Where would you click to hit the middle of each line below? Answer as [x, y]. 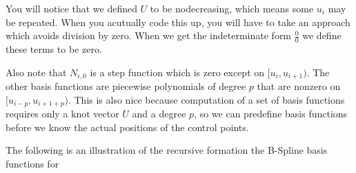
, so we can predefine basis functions [271, 114]
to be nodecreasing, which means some [232, 8]
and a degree [159, 114]
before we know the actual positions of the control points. [127, 127]
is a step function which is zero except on [177, 72]
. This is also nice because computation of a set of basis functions [206, 99]
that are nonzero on [299, 86]
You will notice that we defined [71, 8]
